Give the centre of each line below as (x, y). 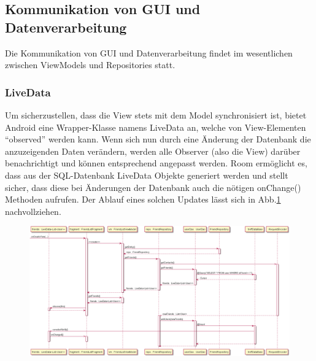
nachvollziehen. (33, 211)
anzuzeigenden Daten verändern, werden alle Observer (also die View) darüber (153, 151)
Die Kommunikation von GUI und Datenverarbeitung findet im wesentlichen (149, 52)
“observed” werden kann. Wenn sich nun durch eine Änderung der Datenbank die (158, 139)
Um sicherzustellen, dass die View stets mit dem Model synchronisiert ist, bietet (156, 115)
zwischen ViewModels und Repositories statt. (90, 65)
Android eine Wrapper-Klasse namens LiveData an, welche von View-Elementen (156, 127)
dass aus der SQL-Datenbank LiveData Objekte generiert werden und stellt (147, 175)
